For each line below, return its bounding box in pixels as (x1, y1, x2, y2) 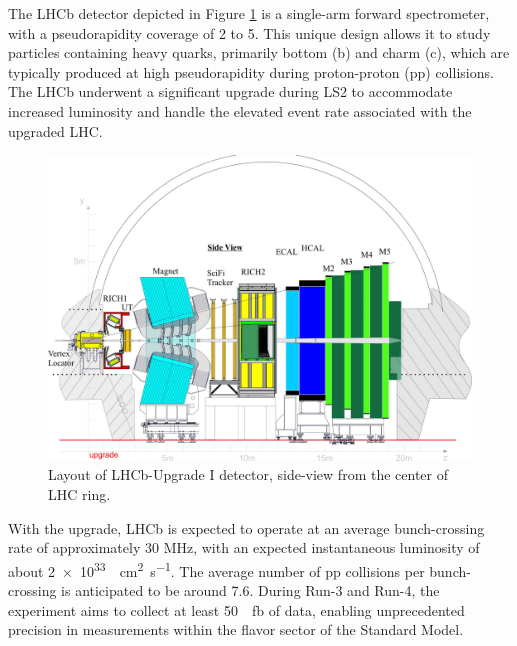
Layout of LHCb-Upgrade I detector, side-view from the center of (48, 464, 448, 485)
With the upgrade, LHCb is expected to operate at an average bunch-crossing (8, 517, 485, 538)
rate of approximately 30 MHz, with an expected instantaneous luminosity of (8, 537, 480, 558)
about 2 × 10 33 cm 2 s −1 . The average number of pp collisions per (8, 557, 425, 581)
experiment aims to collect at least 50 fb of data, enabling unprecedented (8, 599, 465, 620)
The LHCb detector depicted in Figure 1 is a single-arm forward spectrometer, (8, 3, 490, 23)
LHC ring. (48, 483, 111, 504)
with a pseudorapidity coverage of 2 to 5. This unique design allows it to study (8, 22, 491, 43)
